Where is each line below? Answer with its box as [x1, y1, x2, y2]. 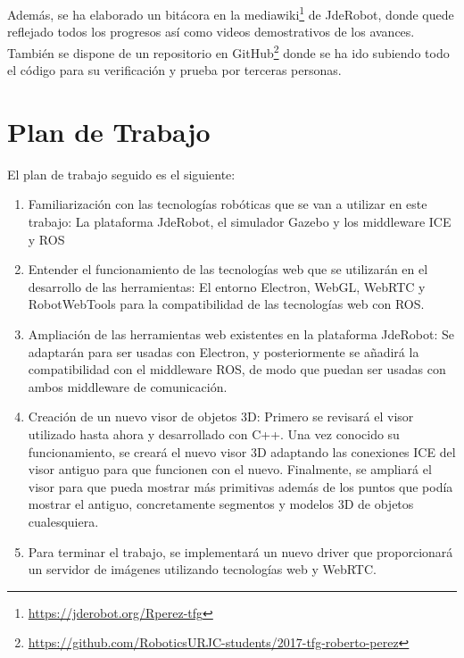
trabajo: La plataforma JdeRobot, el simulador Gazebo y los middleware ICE [28, 212, 452, 230]
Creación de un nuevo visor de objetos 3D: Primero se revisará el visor [28, 407, 414, 426]
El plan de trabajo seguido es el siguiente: [7, 164, 236, 183]
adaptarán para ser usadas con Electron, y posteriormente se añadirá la [28, 342, 419, 361]
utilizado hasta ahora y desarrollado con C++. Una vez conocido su [28, 424, 400, 443]
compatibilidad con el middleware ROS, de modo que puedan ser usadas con [28, 360, 446, 379]
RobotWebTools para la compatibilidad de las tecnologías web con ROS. [28, 295, 425, 313]
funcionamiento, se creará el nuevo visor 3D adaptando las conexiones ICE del [28, 442, 456, 461]
